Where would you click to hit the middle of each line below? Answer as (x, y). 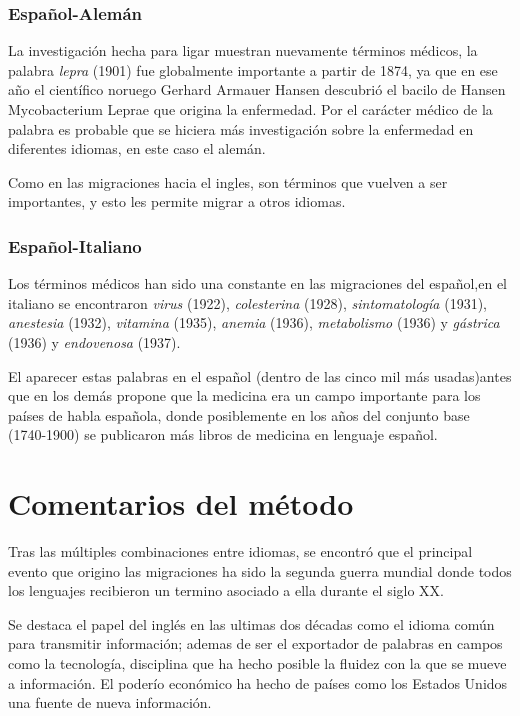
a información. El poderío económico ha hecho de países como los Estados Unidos (258, 682)
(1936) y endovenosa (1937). (94, 341)
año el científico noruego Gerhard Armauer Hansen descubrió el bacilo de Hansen (257, 89)
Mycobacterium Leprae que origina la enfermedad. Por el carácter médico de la (250, 109)
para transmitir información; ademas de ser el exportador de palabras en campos (255, 643)
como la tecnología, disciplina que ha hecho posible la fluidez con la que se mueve (257, 663)
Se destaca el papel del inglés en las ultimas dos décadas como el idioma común (251, 623)
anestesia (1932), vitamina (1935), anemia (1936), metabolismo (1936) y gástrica (254, 322)
